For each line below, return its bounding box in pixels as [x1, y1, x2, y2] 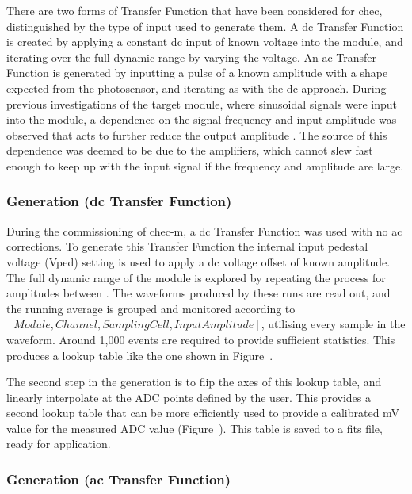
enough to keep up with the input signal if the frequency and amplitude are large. [6, 157, 404, 174]
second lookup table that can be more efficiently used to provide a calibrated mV [6, 404, 400, 421]
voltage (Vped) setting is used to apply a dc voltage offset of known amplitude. [6, 253, 391, 270]
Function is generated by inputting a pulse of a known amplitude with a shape [6, 64, 388, 81]
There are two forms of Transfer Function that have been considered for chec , [6, 2, 383, 18]
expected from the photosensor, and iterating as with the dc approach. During [6, 79, 387, 96]
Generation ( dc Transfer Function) [6, 191, 232, 211]
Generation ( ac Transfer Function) [6, 469, 231, 488]
